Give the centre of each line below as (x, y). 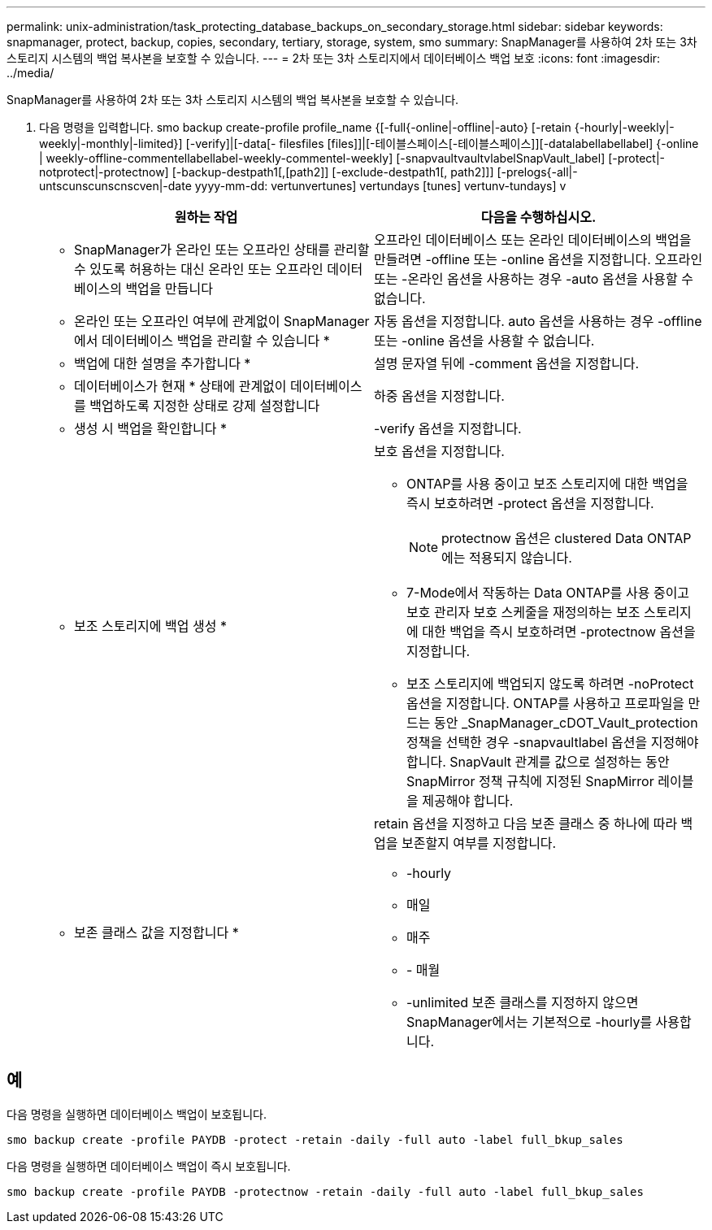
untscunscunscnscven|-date (115, 186)
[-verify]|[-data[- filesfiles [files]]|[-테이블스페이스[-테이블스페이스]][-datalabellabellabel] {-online (442, 143)
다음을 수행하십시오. (538, 217)
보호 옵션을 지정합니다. (439, 451)
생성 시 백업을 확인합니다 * (150, 428)
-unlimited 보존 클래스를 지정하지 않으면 (523, 1002)
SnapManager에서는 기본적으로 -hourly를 (530, 1022)
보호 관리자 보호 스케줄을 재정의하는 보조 (523, 612)
